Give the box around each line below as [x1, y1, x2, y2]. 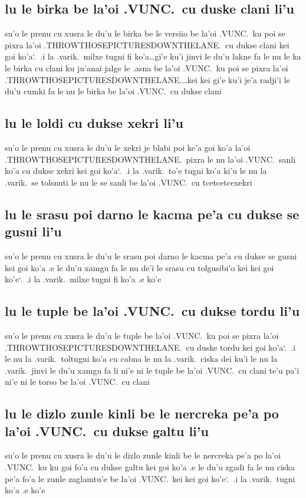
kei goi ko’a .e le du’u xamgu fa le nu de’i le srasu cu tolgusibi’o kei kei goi [5, 261, 274, 273]
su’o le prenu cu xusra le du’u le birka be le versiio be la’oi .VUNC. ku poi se [5, 27, 285, 39]
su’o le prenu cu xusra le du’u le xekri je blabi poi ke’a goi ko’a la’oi [5, 141, 251, 153]
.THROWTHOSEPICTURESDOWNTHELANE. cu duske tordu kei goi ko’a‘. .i [5, 341, 296, 353]
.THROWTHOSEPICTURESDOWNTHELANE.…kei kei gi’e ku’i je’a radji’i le [5, 73, 290, 85]
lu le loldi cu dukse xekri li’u [5, 114, 183, 132]
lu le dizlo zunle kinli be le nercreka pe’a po [5, 404, 279, 423]
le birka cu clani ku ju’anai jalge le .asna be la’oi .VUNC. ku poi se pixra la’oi [5, 61, 288, 74]
